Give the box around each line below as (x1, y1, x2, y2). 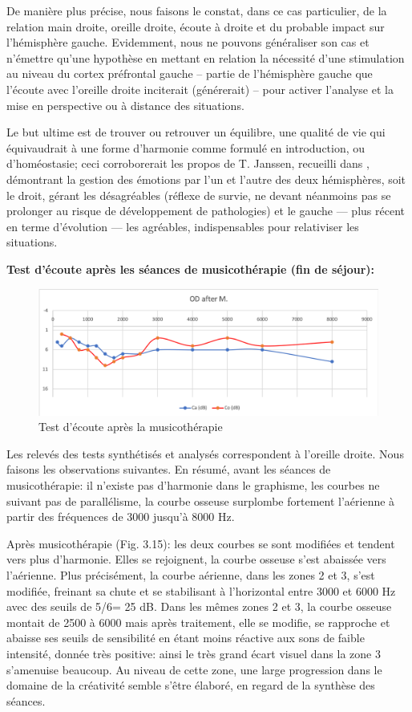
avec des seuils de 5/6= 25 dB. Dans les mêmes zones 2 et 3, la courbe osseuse (6, 598, 392, 615)
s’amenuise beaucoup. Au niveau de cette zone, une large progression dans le (6, 661, 382, 677)
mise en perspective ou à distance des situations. (6, 96, 244, 113)
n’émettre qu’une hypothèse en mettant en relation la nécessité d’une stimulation (6, 49, 405, 66)
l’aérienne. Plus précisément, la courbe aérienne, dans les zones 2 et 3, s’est (6, 567, 375, 584)
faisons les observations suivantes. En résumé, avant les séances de (6, 461, 331, 478)
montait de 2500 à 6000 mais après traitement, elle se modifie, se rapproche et (6, 613, 390, 630)
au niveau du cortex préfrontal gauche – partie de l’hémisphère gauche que (6, 65, 373, 82)
